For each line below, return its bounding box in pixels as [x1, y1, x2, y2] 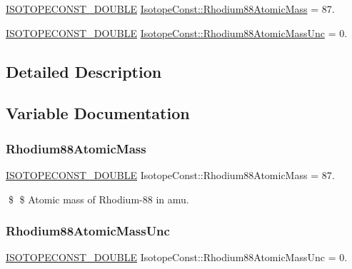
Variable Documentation [6, 102, 190, 124]
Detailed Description [6, 60, 162, 82]
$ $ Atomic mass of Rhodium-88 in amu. [8, 191, 189, 206]
